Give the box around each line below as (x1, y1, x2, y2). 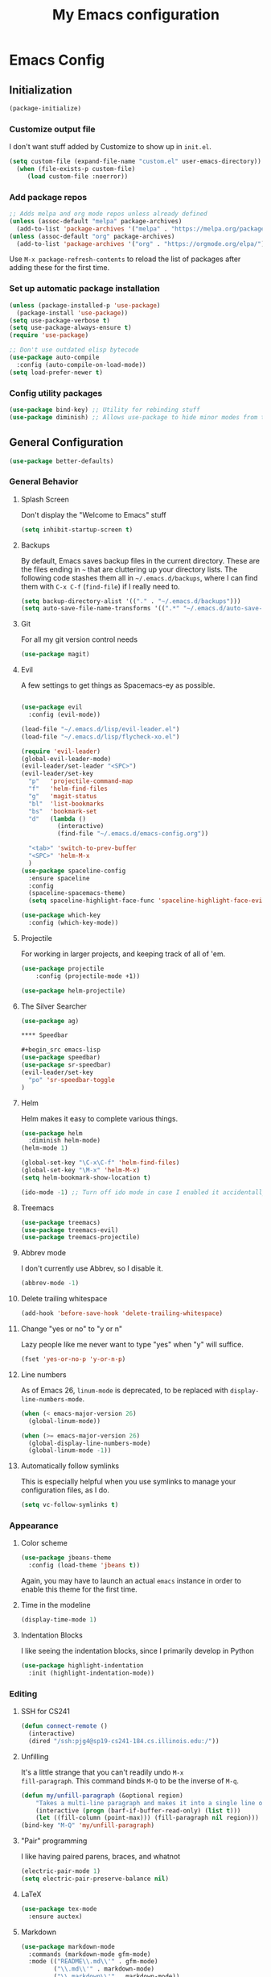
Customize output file (9, 123, 96, 135)
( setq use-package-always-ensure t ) (9, 324, 132, 332)
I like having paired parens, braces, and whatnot (20, 1852, 181, 1862)
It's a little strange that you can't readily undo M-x (20, 1767, 184, 1777)
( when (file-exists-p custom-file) (16, 165, 136, 173)
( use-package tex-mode (20, 1904, 97, 1912)
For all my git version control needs (20, 635, 138, 644)
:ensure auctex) (28, 1912, 83, 1921)
